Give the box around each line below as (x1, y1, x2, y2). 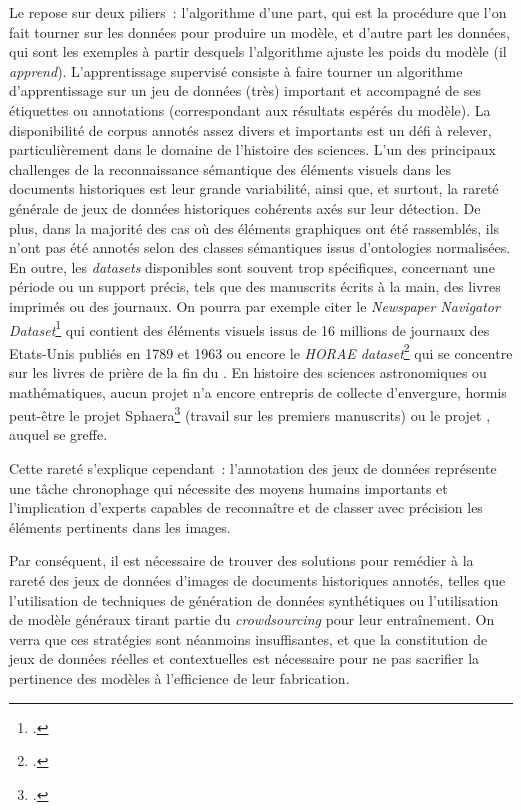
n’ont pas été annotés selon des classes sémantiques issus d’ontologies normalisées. (9, 237, 511, 258)
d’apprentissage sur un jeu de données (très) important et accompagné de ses (9, 80, 481, 101)
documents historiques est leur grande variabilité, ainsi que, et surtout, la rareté (9, 178, 499, 199)
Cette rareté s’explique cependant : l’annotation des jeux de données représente (9, 458, 497, 479)
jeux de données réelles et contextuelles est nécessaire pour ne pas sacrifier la (9, 648, 480, 669)
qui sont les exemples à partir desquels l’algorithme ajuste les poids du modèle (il (9, 41, 507, 62)
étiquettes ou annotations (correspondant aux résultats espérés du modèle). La (9, 99, 491, 120)
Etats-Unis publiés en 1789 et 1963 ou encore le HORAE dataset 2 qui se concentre (9, 339, 513, 363)
